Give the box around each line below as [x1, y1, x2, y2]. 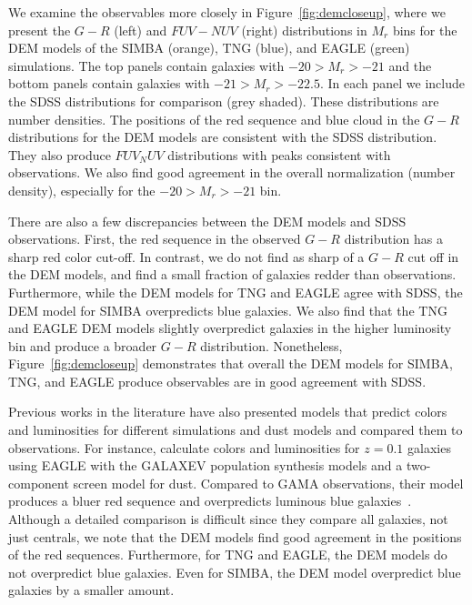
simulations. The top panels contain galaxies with [8, 55, 285, 75]
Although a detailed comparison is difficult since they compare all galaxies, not [8, 509, 448, 529]
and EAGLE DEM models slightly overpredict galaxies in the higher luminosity [8, 318, 452, 338]
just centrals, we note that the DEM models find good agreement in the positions [8, 527, 462, 546]
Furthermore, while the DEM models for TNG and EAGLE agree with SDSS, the [8, 282, 463, 301]
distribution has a [344, 229, 443, 248]
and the [388, 55, 432, 75]
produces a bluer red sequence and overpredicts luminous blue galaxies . [8, 491, 412, 510]
